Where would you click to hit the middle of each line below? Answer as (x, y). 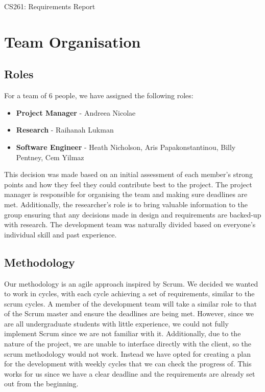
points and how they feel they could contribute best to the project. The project (128, 184)
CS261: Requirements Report (50, 6)
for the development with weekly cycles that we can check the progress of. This (128, 364)
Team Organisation (73, 41)
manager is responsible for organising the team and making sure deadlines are (126, 194)
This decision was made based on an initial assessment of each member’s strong (128, 174)
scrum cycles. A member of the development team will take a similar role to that (130, 303)
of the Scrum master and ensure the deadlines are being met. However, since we (129, 313)
